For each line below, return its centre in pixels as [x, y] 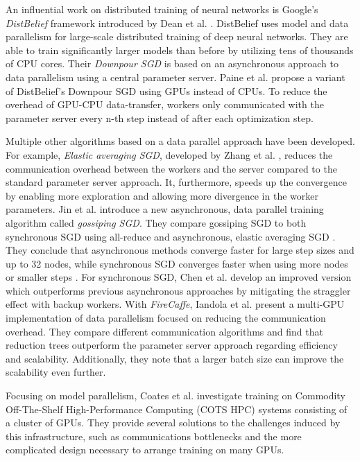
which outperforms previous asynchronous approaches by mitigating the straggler [178, 290]
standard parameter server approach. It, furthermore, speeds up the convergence [176, 182]
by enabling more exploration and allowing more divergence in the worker [162, 195]
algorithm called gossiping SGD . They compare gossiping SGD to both [156, 222]
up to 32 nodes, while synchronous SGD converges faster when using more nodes [177, 263]
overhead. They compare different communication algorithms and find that [164, 331]
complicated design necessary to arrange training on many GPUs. [145, 450]
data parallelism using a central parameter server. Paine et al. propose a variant [175, 77]
